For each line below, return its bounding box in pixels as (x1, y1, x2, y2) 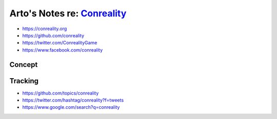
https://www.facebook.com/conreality (22, 46, 103, 53)
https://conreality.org (22, 26, 67, 32)
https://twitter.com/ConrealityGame (22, 40, 97, 46)
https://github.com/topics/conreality (22, 90, 99, 96)
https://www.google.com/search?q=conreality (22, 104, 120, 110)
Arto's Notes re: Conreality (9, 8, 127, 19)
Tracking (9, 77, 38, 85)
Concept (9, 60, 38, 69)
